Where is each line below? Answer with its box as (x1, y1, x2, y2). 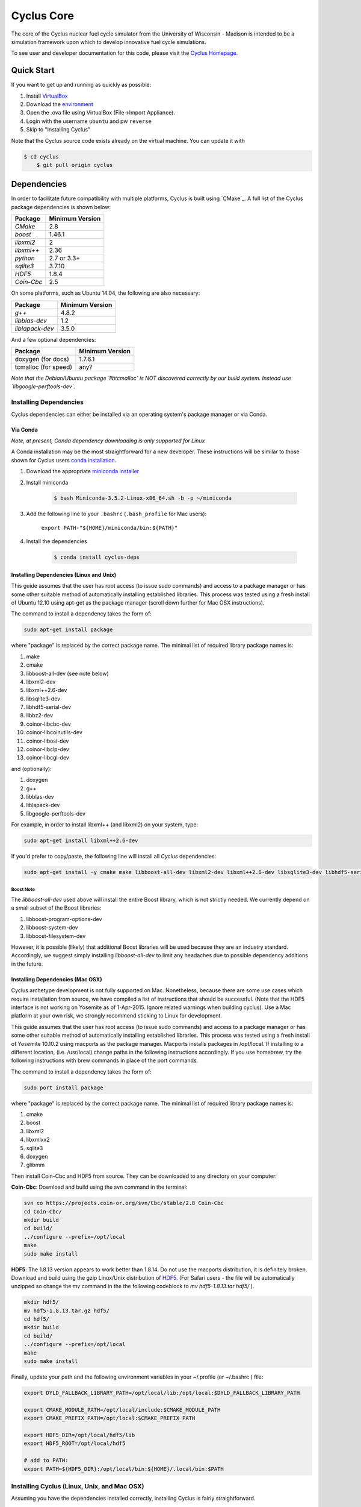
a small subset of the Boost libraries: (11, 904, 102, 911)
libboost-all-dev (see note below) (26, 670, 109, 677)
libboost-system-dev (26, 924, 78, 931)
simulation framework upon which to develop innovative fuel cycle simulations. (11, 38, 207, 45)
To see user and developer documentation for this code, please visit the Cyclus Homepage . (11, 49, 238, 57)
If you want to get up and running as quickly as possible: (11, 81, 152, 89)
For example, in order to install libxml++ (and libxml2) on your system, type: (11, 821, 199, 828)
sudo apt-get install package (23, 626, 113, 633)
